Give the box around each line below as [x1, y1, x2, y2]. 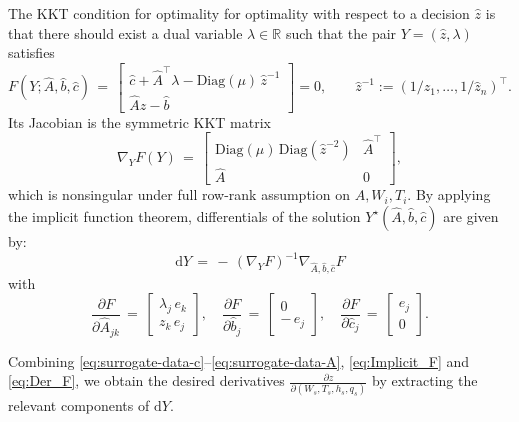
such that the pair [285, 22, 397, 43]
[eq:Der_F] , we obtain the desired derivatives [8, 370, 285, 391]
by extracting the [371, 370, 478, 391]
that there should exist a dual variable [8, 22, 243, 43]
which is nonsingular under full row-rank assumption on [8, 184, 350, 205]
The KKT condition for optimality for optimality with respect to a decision [8, 3, 470, 23]
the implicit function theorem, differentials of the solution [8, 205, 361, 226]
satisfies [8, 42, 55, 63]
